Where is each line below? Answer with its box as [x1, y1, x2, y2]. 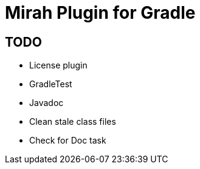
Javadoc [29, 98, 64, 108]
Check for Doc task [29, 135, 106, 146]
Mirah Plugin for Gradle [5, 2, 196, 23]
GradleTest [29, 79, 72, 90]
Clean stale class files [29, 116, 116, 127]
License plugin [29, 60, 88, 71]
